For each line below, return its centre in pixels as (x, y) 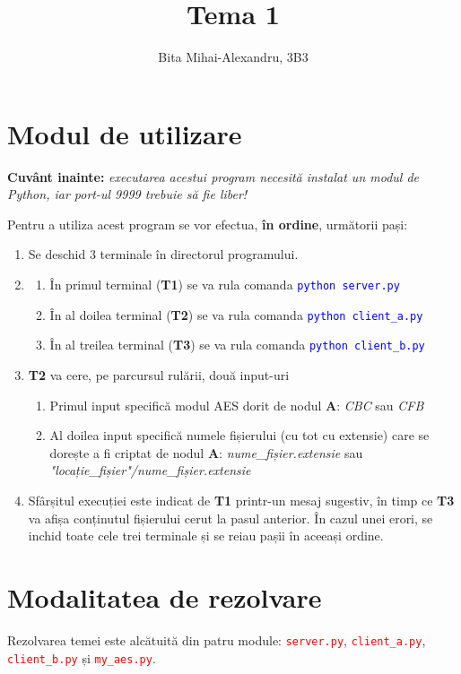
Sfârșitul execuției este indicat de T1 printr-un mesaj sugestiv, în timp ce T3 (241, 500)
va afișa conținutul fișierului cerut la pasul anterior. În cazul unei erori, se (230, 518)
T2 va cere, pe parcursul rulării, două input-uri (159, 375)
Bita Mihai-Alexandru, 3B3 (233, 57)
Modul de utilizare (125, 133)
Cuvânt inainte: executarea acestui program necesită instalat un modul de (213, 176)
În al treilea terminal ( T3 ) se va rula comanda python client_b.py (237, 345)
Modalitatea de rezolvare (165, 596)
